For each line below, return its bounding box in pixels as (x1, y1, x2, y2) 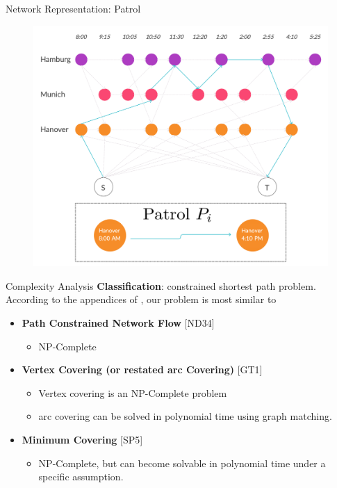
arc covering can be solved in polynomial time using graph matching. (38, 409, 332, 423)
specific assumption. (38, 469, 124, 484)
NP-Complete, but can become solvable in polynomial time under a (38, 455, 326, 470)
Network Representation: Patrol (6, 1, 141, 15)
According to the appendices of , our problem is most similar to (6, 292, 277, 307)
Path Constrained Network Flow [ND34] (22, 315, 215, 330)
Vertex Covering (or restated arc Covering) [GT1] (22, 362, 263, 377)
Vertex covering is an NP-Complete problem (38, 385, 227, 400)
